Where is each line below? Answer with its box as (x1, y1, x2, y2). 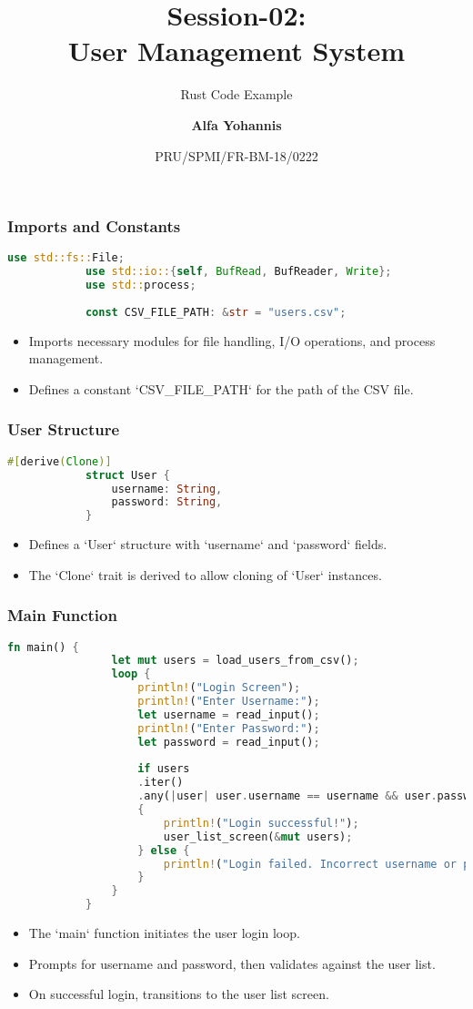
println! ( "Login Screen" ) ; (137, 681, 301, 695)
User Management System (67, 32, 406, 69)
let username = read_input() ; (137, 708, 320, 721)
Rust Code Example (180, 85, 293, 104)
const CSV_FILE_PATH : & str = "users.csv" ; (85, 305, 347, 319)
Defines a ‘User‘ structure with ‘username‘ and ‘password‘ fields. (28, 535, 387, 554)
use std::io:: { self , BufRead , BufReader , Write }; (85, 265, 392, 279)
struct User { (85, 468, 170, 482)
